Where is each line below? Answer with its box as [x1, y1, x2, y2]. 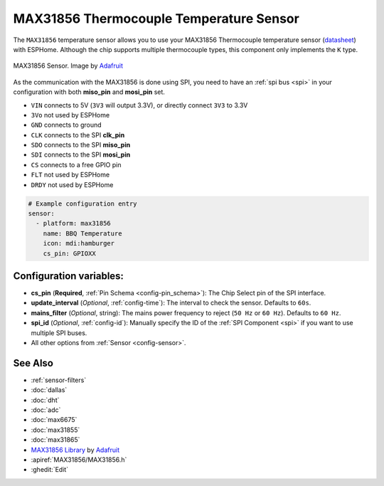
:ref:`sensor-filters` [31, 376, 87, 384]
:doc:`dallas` [31, 386, 68, 394]
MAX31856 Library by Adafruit [31, 445, 120, 454]
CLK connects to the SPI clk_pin [31, 130, 125, 139]
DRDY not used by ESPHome [31, 180, 114, 189]
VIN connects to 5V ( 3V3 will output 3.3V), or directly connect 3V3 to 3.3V [31, 100, 248, 110]
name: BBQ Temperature [43, 229, 122, 238]
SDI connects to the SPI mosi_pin [31, 150, 131, 159]
